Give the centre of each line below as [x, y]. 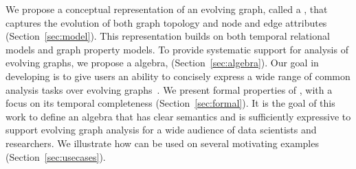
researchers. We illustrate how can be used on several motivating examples [162, 143]
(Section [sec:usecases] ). [56, 156]
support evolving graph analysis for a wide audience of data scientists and [161, 130]
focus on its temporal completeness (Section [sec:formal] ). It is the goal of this [170, 103]
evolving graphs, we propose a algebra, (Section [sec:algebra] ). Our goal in [162, 63]
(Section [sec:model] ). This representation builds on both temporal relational [168, 36]
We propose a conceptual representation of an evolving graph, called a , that [167, 9]
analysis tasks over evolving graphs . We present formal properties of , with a [169, 89]
